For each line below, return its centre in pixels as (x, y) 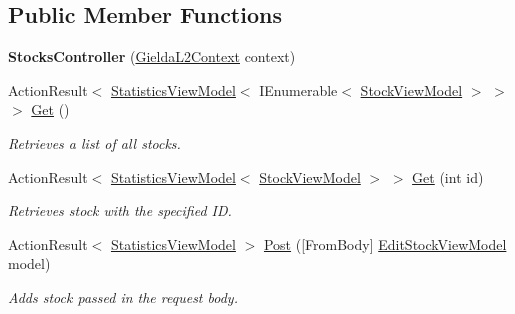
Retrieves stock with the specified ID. (120, 210)
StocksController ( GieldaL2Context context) (152, 56)
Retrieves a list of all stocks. (94, 142)
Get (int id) (448, 176)
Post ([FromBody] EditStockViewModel (385, 243)
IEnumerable (298, 89)
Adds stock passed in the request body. (123, 296)
